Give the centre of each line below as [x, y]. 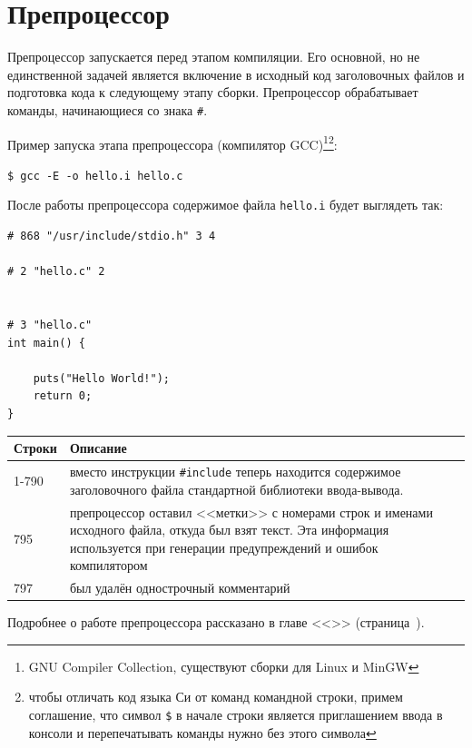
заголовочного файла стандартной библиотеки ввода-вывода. [236, 489]
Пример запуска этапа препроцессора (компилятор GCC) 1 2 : [172, 143]
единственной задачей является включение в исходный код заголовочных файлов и [236, 74]
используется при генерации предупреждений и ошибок [224, 547]
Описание [98, 448]
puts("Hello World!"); [101, 378]
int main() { [46, 343]
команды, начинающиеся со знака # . [108, 109]
